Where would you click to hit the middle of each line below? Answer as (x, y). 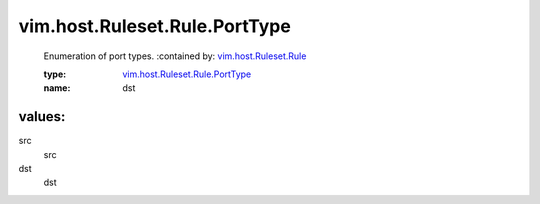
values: (42, 116)
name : (57, 88)
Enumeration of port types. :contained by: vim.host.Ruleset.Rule (175, 56)
